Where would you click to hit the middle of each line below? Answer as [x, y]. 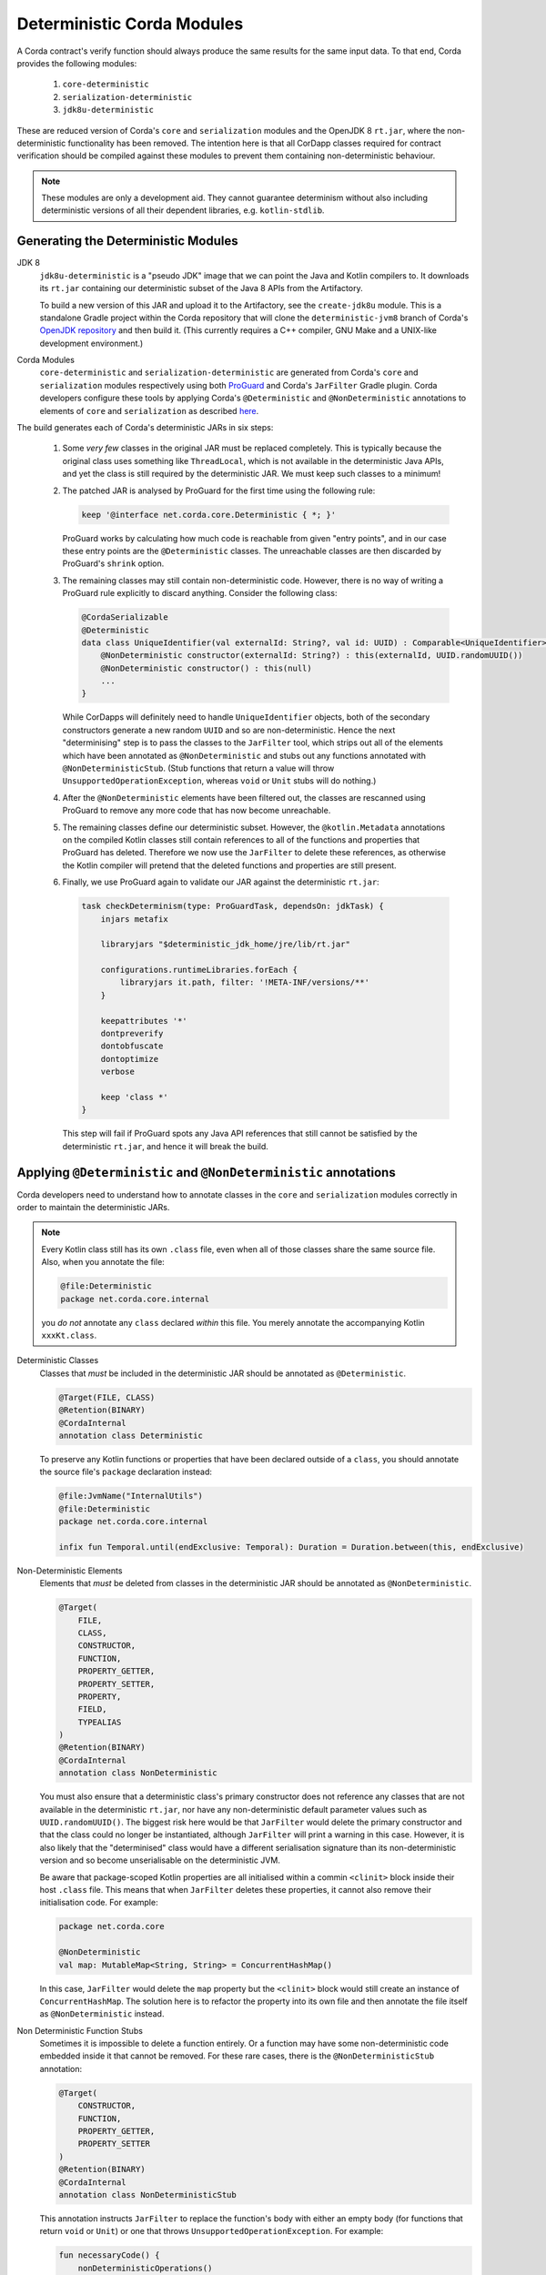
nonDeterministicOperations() [145, 2268]
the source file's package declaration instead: [126, 1472]
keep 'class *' [134, 1097]
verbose [118, 1072]
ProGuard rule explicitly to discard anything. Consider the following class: [200, 593]
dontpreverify [132, 1034]
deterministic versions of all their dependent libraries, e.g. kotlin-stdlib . [183, 210]
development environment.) [91, 343]
